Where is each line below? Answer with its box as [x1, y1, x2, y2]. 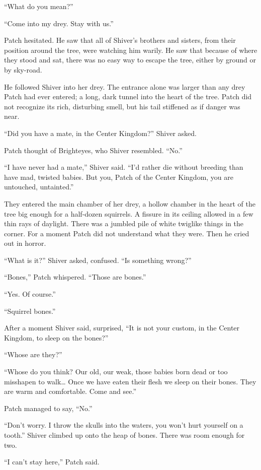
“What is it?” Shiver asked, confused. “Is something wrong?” [4, 254, 192, 265]
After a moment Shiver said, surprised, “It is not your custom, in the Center [4, 322, 240, 333]
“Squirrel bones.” [4, 305, 56, 316]
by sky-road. [4, 64, 42, 75]
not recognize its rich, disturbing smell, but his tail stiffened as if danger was [4, 101, 240, 111]
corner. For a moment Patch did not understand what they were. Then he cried [4, 228, 249, 238]
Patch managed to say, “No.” [4, 402, 93, 413]
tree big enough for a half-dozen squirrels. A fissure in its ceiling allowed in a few [4, 208, 253, 219]
